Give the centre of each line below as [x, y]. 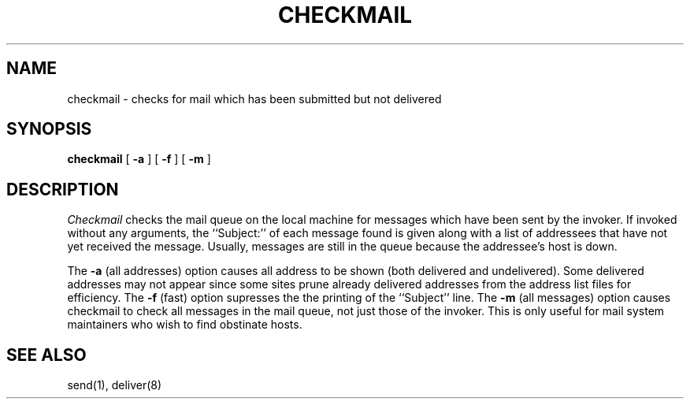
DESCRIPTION [63, 189]
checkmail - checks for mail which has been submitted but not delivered [254, 98]
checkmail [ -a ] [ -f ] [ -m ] [139, 159]
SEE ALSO [46, 355]
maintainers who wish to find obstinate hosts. [185, 325]
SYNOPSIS [49, 129]
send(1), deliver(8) [115, 385]
